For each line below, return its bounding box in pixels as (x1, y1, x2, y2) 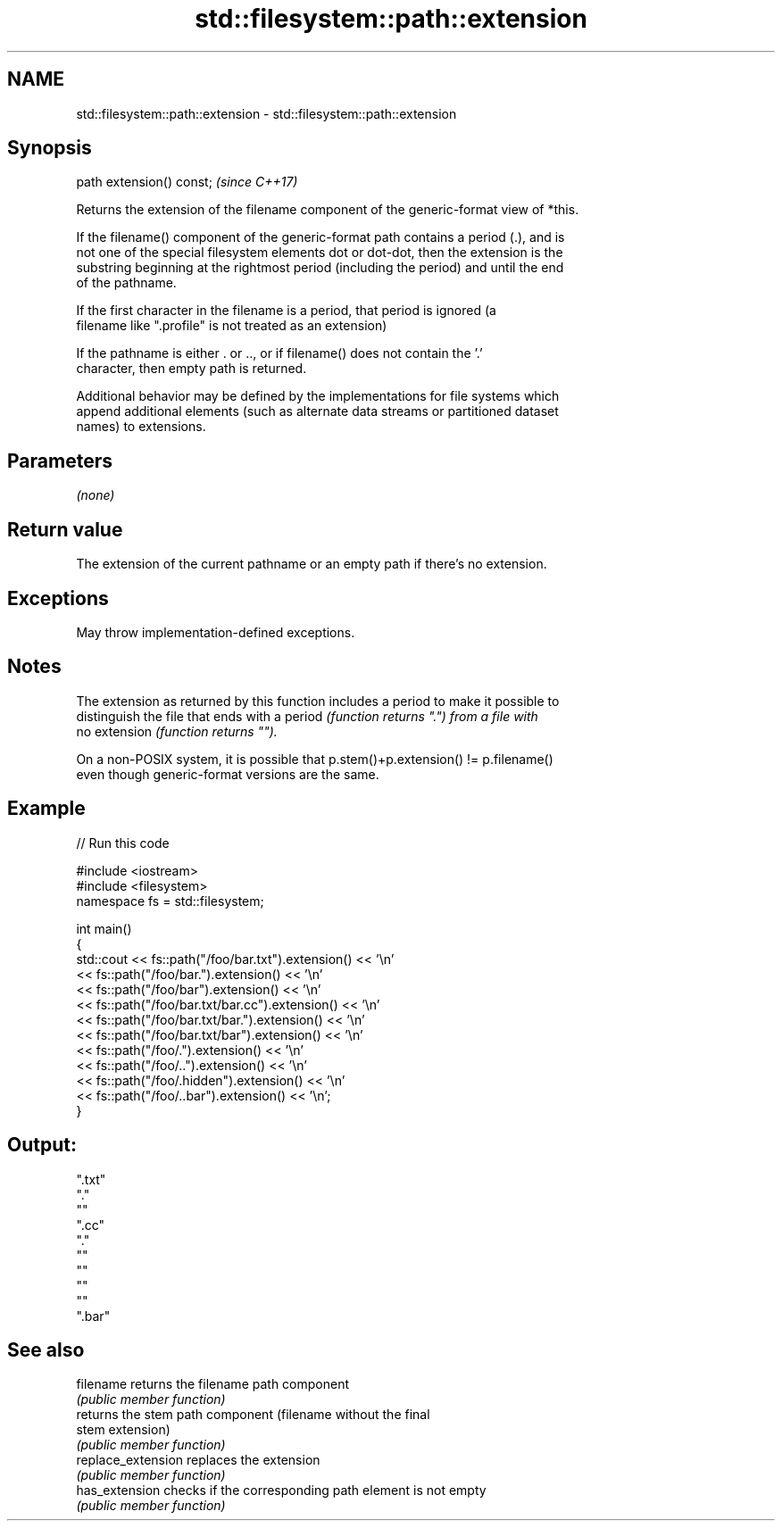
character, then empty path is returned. (76, 361, 307, 377)
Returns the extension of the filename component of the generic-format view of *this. (76, 202, 579, 218)
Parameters (7, 449, 112, 472)
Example (7, 797, 86, 820)
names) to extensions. (76, 419, 206, 435)
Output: (7, 1134, 77, 1157)
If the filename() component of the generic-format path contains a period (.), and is (76, 229, 565, 245)
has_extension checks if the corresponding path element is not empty (76, 1482, 487, 1499)
